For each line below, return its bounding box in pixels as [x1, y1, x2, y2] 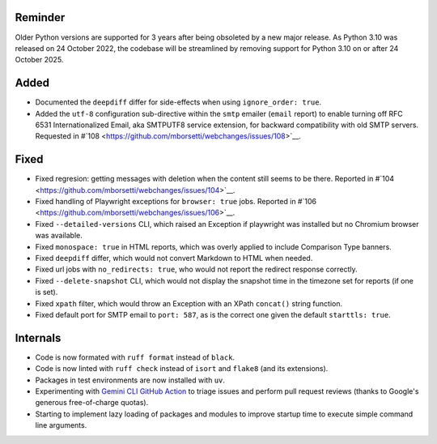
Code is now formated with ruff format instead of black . [35, 352, 235, 362]
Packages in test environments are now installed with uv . [35, 375, 226, 385]
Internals [15, 331, 62, 344]
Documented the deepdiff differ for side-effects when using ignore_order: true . [35, 97, 322, 107]
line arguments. [35, 421, 87, 430]
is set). [35, 288, 58, 297]
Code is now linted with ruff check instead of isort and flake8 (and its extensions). [35, 364, 329, 374]
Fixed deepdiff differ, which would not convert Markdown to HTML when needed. [35, 254, 313, 263]
